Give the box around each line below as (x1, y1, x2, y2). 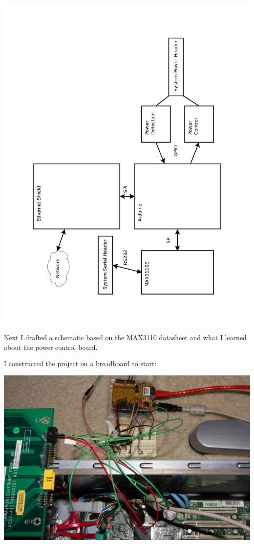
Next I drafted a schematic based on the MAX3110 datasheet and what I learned (4, 332, 247, 343)
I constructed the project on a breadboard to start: (4, 358, 157, 369)
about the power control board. (4, 342, 98, 352)
